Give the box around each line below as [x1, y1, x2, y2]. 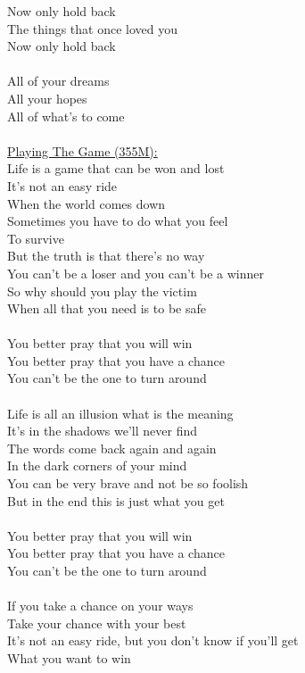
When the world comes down [7, 194, 166, 212]
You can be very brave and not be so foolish [7, 474, 249, 493]
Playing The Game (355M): [7, 141, 158, 160]
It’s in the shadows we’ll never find [7, 421, 197, 440]
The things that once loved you [7, 19, 178, 37]
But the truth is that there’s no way [7, 246, 205, 265]
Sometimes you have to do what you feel [7, 212, 228, 230]
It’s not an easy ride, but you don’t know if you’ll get [7, 631, 299, 650]
